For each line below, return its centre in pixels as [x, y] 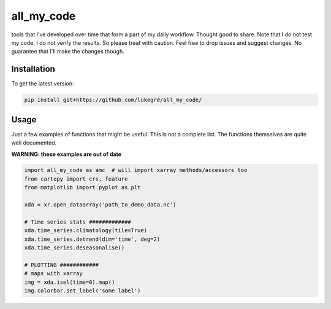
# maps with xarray [53, 274]
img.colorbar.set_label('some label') [82, 291]
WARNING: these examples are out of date [67, 154]
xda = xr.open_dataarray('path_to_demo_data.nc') [100, 205]
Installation [33, 69]
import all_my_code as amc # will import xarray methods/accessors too [136, 170]
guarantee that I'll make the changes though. [68, 52]
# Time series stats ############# [78, 222]
